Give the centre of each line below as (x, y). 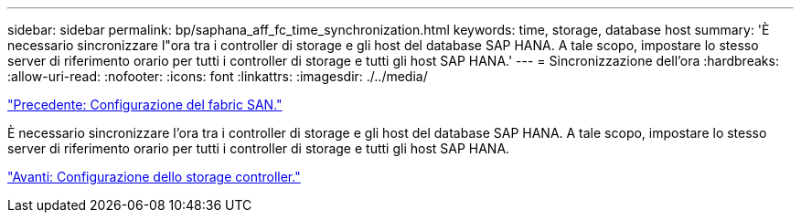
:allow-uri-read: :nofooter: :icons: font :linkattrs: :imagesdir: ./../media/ (218, 76)
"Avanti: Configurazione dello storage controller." (154, 177)
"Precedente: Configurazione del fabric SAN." (145, 105)
